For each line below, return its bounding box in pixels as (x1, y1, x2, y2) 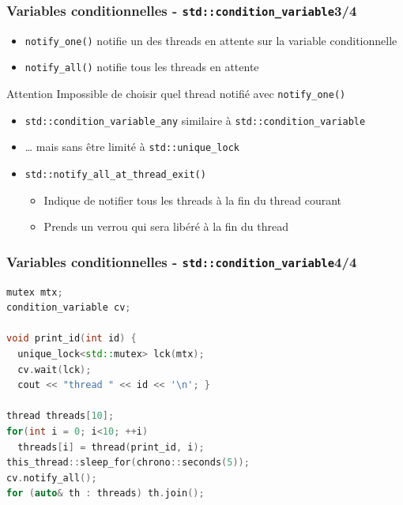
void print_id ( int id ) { (6, 333, 137, 345)
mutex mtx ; (6, 286, 63, 298)
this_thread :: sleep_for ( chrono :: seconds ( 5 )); (6, 457, 250, 469)
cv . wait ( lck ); (17, 364, 92, 375)
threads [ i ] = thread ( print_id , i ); (17, 441, 205, 453)
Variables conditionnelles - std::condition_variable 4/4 (6, 251, 357, 271)
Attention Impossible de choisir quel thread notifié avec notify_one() (6, 85, 346, 102)
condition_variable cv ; (6, 302, 131, 314)
